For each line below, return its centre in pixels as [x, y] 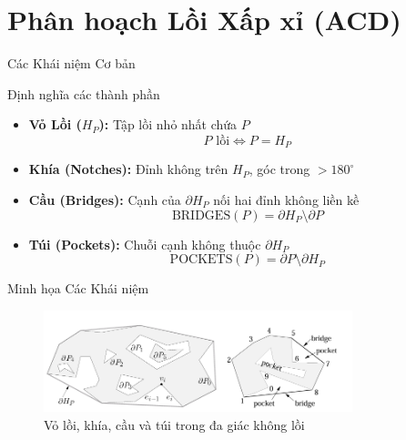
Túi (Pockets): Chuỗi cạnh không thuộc [145, 244]
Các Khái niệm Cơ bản [71, 63]
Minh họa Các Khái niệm [78, 288]
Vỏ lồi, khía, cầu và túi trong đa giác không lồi [174, 425]
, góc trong [279, 169]
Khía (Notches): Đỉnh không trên [128, 169]
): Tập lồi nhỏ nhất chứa [168, 124]
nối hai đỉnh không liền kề [286, 199]
